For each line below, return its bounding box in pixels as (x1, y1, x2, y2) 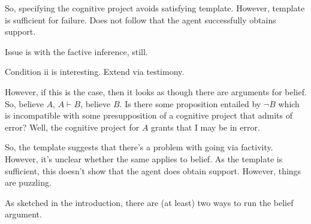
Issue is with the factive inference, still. (5, 45, 148, 57)
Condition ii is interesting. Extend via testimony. (5, 65, 185, 78)
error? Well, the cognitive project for (5, 120, 140, 133)
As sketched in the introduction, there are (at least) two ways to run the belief (5, 196, 294, 208)
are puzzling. (5, 176, 52, 189)
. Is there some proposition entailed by (119, 97, 261, 110)
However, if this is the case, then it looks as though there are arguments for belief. (5, 85, 307, 98)
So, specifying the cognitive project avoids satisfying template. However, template (5, 2, 305, 14)
